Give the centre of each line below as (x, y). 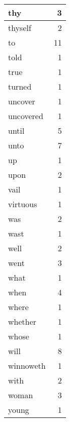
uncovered (26, 116)
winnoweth (27, 366)
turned (20, 86)
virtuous (23, 204)
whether (22, 321)
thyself (20, 28)
